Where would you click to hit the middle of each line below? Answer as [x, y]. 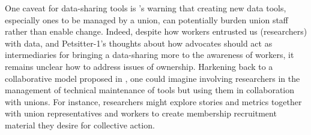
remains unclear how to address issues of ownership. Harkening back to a [139, 66]
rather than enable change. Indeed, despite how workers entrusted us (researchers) [156, 31]
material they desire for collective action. [80, 125]
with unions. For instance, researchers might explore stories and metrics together [153, 101]
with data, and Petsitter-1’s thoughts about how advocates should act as [139, 43]
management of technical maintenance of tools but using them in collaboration [150, 90]
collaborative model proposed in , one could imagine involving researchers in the [152, 78]
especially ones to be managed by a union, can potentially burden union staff [147, 19]
